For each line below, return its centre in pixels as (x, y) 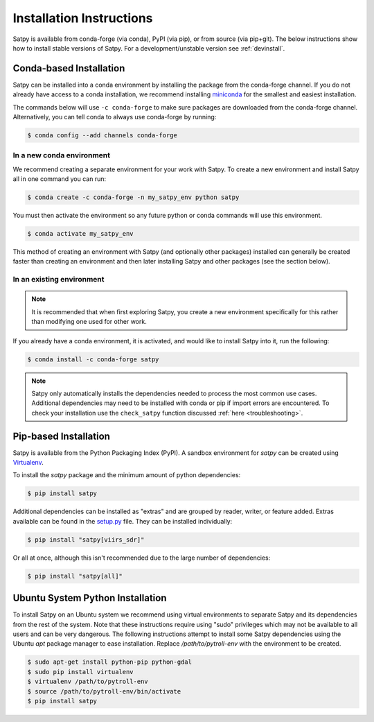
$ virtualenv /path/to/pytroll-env (88, 682)
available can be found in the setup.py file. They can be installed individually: (123, 521)
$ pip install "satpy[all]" (75, 576)
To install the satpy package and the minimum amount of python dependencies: (127, 475)
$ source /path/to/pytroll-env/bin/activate (104, 691)
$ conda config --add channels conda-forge (103, 135)
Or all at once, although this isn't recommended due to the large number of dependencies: (142, 558)
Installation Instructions (83, 18)
